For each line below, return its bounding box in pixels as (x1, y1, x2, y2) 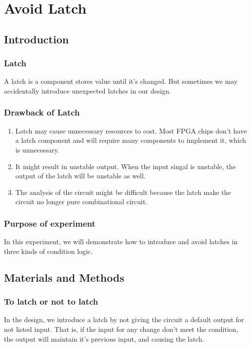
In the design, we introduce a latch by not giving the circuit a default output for (4, 314, 244, 325)
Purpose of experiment (4, 217, 96, 229)
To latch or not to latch (4, 295, 98, 308)
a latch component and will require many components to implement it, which (15, 135, 246, 145)
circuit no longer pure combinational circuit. (15, 196, 148, 207)
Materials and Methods (4, 270, 124, 285)
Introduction (4, 31, 69, 46)
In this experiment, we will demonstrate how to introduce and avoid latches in (4, 236, 238, 247)
